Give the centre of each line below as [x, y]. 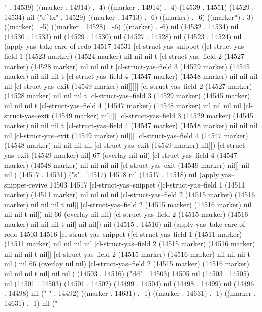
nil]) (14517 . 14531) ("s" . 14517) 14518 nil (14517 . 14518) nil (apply [112, 175]
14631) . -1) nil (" [31, 303]
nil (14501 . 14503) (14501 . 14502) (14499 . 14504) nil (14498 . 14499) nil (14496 [129, 283]
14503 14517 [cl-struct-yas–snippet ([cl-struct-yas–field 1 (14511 [147, 184]
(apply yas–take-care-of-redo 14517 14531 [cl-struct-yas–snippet [102, 46]
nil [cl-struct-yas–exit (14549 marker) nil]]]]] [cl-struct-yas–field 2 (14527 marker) [128, 85]
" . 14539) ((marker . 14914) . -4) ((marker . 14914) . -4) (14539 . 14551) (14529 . [129, 7]
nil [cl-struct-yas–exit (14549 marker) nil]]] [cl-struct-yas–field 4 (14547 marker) [126, 135]
